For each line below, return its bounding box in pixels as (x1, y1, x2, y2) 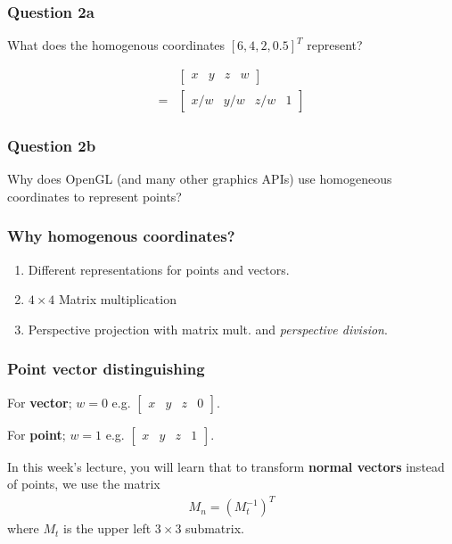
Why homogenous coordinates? (7, 225, 235, 247)
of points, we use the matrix (7, 474, 160, 493)
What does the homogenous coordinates (7, 36, 226, 54)
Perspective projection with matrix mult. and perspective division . (28, 319, 388, 338)
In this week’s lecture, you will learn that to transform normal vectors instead (7, 457, 445, 475)
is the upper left (63, 519, 152, 538)
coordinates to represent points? (7, 186, 182, 205)
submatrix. (185, 519, 244, 538)
